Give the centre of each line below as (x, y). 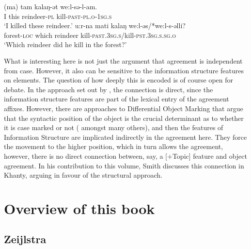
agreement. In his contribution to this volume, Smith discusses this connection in (124, 165)
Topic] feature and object (210, 156)
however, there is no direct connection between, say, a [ (86, 156)
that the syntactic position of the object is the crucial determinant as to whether (124, 118)
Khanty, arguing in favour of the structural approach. (83, 175)
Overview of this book (79, 208)
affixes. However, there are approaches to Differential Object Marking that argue (124, 108)
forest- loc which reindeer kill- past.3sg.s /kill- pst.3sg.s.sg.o (90, 35)
